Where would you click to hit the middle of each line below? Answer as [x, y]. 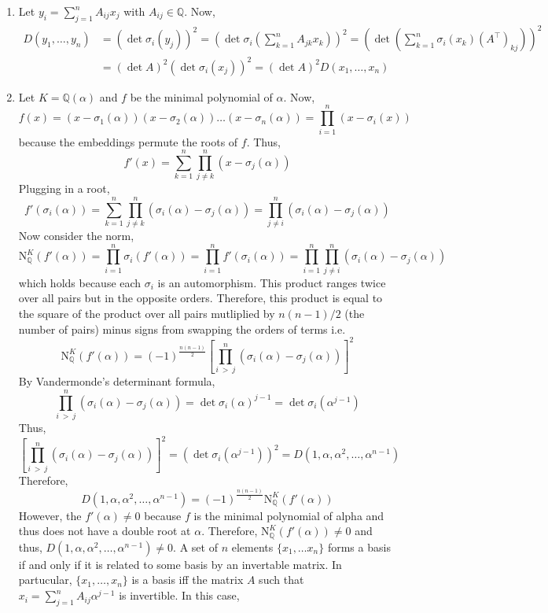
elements [252, 547]
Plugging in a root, [64, 188]
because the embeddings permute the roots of [128, 141]
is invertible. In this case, [179, 595]
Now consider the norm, [76, 236]
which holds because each [80, 282]
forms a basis [359, 547]
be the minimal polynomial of [201, 96]
